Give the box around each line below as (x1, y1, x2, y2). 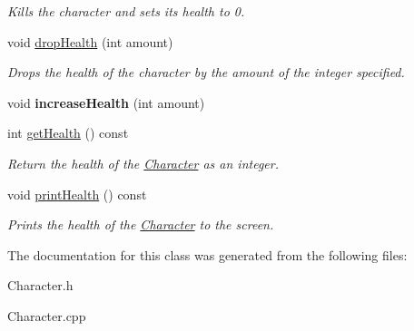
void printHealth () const (7, 184, 147, 203)
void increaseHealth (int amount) (7, 92, 205, 112)
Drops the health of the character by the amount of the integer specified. (7, 63, 405, 82)
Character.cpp (7, 306, 86, 325)
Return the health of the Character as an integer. (7, 153, 279, 172)
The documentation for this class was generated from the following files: (7, 245, 408, 264)
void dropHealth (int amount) (7, 32, 173, 51)
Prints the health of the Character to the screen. (7, 215, 274, 234)
